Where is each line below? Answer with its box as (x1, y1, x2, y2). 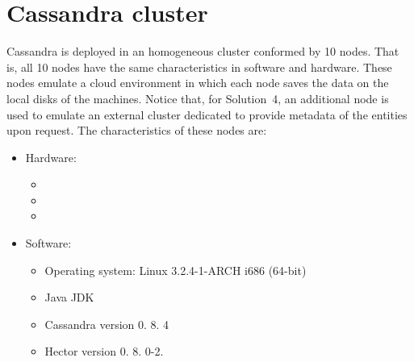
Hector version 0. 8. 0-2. (44, 343, 164, 360)
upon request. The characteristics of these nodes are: (6, 122, 267, 139)
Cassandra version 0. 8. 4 (44, 315, 169, 332)
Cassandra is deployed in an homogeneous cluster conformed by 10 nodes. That (6, 43, 399, 60)
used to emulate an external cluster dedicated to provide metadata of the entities (6, 106, 408, 123)
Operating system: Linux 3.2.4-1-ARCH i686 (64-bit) (44, 261, 307, 278)
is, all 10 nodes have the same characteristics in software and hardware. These (6, 58, 392, 75)
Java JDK (44, 289, 94, 306)
